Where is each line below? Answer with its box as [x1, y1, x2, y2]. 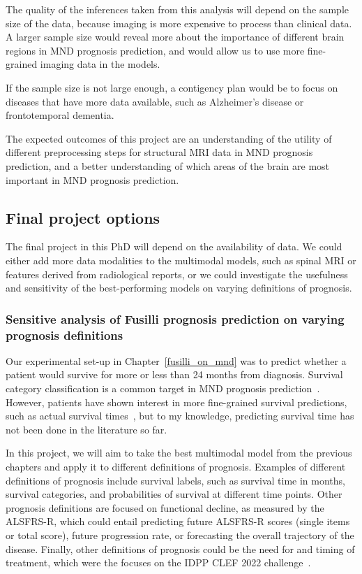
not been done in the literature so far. [6, 422, 167, 436]
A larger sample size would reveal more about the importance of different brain [6, 29, 345, 44]
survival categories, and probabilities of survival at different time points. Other [6, 487, 342, 501]
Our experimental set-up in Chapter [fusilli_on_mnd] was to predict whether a [6, 353, 347, 368]
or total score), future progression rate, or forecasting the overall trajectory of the [6, 527, 354, 542]
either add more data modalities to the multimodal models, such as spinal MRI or [6, 252, 356, 267]
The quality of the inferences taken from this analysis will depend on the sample [6, 2, 349, 16]
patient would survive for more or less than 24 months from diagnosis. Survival [6, 367, 343, 382]
